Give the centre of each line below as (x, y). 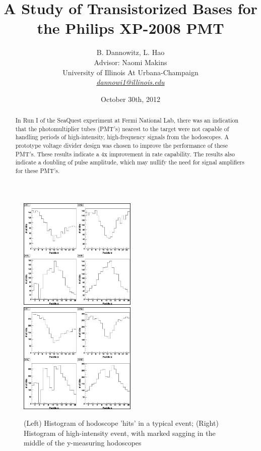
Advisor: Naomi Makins (130, 62)
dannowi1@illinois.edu (130, 82)
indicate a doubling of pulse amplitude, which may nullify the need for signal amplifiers (130, 162)
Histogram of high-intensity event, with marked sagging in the (120, 433)
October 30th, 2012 (130, 99)
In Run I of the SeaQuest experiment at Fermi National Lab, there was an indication (127, 120)
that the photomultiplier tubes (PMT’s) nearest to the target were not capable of (122, 128)
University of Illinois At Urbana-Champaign (130, 72)
